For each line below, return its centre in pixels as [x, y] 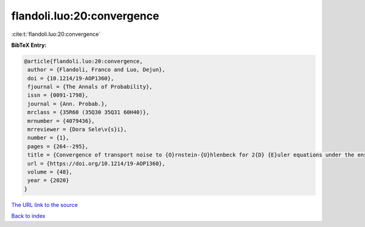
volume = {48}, [50, 172]
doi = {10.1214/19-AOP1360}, [71, 78]
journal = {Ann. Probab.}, [68, 104]
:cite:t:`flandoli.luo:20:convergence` [56, 34]
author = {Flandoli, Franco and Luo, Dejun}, [96, 70]
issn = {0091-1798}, [58, 95]
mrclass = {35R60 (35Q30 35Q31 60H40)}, [89, 112]
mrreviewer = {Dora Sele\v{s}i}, [77, 130]
